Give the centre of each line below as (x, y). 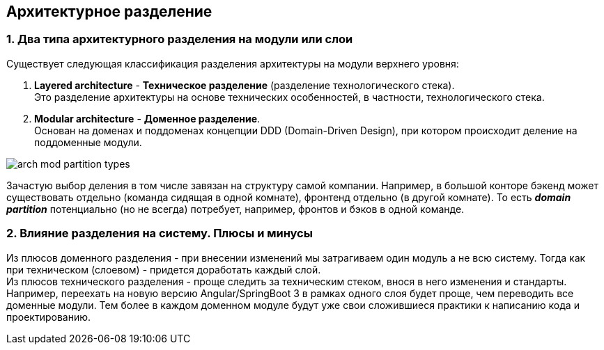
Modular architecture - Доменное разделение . (147, 118)
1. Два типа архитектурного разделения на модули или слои (180, 39)
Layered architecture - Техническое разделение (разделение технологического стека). (245, 85)
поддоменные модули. (88, 142)
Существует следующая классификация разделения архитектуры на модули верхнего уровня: (233, 63)
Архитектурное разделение (109, 11)
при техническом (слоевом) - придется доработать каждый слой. (164, 269)
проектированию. (49, 317)
